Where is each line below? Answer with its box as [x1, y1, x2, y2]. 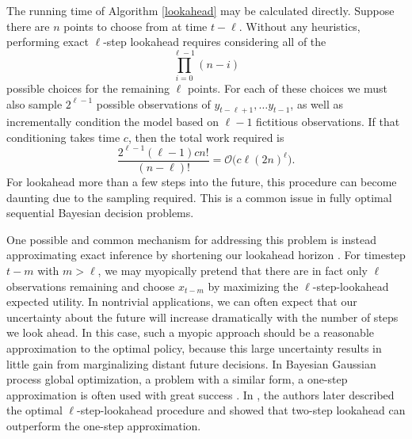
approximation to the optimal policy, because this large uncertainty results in [6, 339, 382, 356]
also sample [6, 95, 63, 112]
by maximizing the [208, 277, 299, 294]
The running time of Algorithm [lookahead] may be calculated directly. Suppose [6, 2, 395, 18]
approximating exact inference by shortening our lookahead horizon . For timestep [6, 246, 406, 263]
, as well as [290, 95, 343, 112]
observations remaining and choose [6, 277, 175, 294]
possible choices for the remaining [6, 79, 170, 96]
